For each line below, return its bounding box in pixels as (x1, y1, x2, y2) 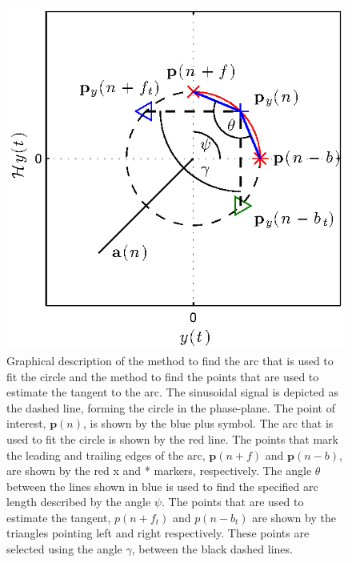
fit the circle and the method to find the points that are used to (6, 368, 319, 384)
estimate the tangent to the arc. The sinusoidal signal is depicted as (6, 384, 339, 400)
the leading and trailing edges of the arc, (6, 446, 206, 463)
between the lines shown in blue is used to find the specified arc (6, 477, 318, 494)
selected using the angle (6, 541, 122, 557)
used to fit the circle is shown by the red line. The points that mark (6, 430, 338, 447)
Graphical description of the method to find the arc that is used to (6, 352, 334, 368)
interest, (6, 415, 46, 432)
